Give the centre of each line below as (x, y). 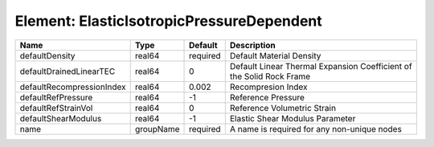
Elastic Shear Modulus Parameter (293, 118)
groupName (157, 129)
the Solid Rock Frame (270, 76)
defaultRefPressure (56, 97)
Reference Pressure (267, 97)
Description (253, 45)
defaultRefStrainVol (56, 108)
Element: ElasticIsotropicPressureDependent (169, 21)
